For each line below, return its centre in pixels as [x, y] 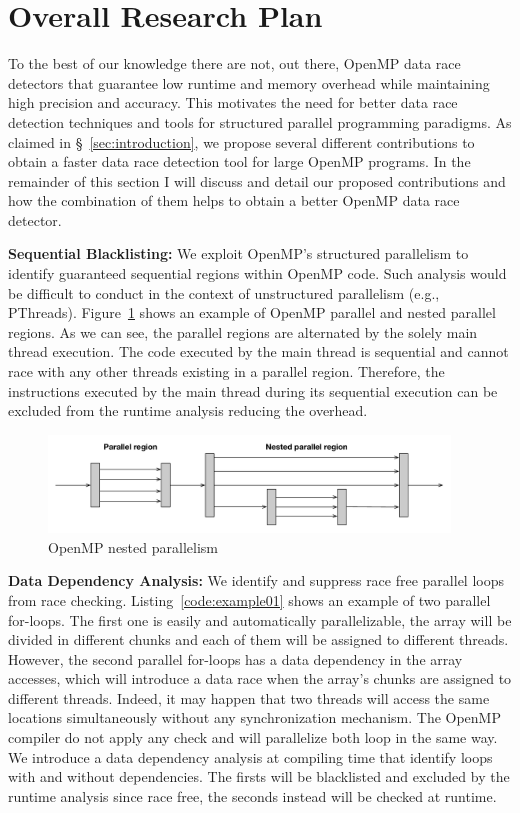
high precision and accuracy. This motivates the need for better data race [233, 102]
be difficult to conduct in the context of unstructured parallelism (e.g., [224, 292]
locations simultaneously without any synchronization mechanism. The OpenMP [254, 717]
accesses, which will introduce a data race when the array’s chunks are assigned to [260, 678]
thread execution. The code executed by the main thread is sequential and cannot [258, 351]
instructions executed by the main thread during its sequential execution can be [253, 390]
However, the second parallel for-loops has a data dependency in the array [235, 658]
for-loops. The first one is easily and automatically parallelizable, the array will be [260, 619]
